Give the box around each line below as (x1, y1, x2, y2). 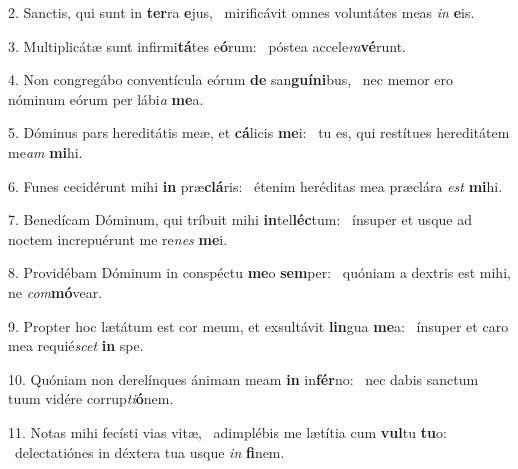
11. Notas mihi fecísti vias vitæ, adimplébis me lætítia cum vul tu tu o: (8, 421, 447, 442)
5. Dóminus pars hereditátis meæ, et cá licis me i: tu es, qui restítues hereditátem (8, 122, 510, 143)
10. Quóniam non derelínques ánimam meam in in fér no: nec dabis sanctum (8, 368, 479, 389)
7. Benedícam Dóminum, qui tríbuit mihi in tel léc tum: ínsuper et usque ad (8, 209, 472, 230)
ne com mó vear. (8, 281, 103, 302)
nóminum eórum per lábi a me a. (8, 88, 204, 109)
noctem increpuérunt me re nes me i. (8, 228, 228, 249)
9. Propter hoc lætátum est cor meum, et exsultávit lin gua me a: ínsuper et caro (8, 315, 509, 336)
